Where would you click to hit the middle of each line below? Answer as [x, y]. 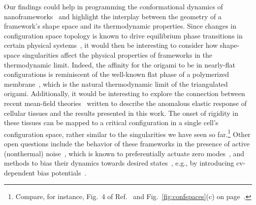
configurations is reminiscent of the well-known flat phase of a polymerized [116, 74]
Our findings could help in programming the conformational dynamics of [113, 6]
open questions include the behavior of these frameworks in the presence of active [127, 143]
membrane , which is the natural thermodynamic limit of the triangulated [116, 84]
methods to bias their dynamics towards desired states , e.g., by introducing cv [124, 163]
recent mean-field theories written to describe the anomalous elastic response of [125, 103]
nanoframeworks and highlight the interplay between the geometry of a [113, 16]
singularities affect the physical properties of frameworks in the [117, 54]
